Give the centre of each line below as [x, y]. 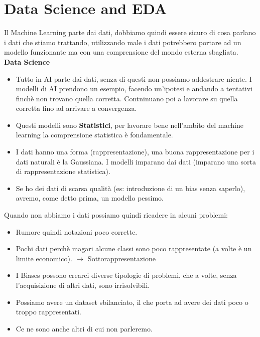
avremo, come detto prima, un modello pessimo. [90, 198]
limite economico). [44, 258]
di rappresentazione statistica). [63, 171]
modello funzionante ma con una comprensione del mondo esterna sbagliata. [121, 52]
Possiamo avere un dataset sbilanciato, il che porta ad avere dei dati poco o [132, 302]
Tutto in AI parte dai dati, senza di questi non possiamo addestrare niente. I [134, 78]
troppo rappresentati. [48, 312]
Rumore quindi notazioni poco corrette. [77, 231]
